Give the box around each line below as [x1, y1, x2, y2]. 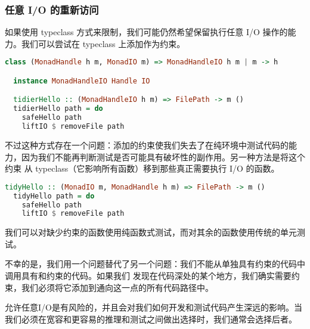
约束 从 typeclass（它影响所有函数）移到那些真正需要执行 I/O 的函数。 [5, 162, 280, 175]
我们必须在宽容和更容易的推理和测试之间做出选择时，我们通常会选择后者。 [5, 312, 297, 325]
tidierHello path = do [13, 104, 103, 113]
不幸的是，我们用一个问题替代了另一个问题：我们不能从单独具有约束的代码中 [5, 257, 305, 270]
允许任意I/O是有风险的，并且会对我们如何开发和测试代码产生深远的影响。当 [5, 301, 302, 314]
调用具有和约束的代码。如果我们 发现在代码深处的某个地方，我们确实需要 [5, 269, 292, 282]
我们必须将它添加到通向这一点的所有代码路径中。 [21, 281, 213, 293]
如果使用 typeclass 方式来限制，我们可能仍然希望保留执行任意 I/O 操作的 [5, 26, 288, 38]
